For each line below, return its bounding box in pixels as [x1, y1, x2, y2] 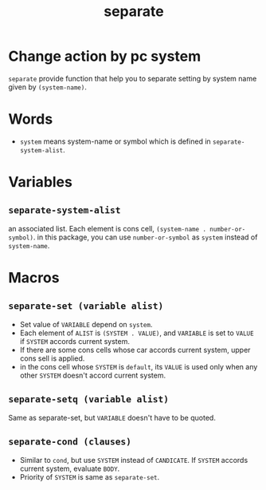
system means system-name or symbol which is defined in [19, 136, 211, 146]
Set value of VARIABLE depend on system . [19, 319, 153, 329]
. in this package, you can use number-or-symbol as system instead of [33, 232, 258, 242]
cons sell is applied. [19, 354, 85, 363]
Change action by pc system [8, 47, 201, 65]
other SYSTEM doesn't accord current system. [19, 370, 166, 380]
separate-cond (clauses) [8, 436, 132, 448]
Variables [8, 173, 73, 192]
